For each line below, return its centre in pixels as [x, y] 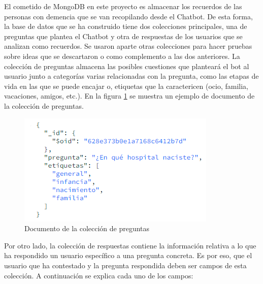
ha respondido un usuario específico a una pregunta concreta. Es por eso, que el [128, 255]
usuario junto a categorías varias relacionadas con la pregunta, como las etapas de [131, 76]
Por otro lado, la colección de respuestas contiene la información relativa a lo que [130, 245]
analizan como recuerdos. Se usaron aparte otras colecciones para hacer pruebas [128, 46]
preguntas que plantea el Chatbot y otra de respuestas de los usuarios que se [123, 36]
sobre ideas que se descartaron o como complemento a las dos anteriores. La [122, 56]
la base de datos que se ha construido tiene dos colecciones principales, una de [126, 26]
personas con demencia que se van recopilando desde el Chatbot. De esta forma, [128, 16]
